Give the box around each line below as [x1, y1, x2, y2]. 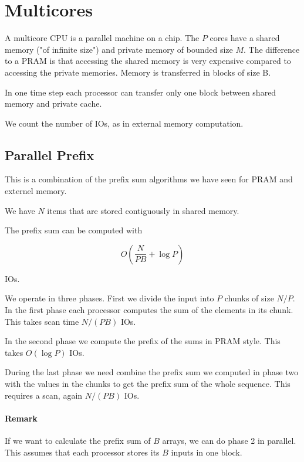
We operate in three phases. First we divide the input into [5, 292, 214, 304]
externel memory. [5, 185, 67, 197]
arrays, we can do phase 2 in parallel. [162, 434, 296, 446]
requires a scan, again [5, 389, 83, 401]
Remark [5, 412, 38, 424]
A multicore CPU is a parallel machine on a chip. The [5, 32, 200, 44]
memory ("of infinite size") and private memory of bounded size [5, 43, 233, 55]
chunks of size [224, 292, 274, 304]
